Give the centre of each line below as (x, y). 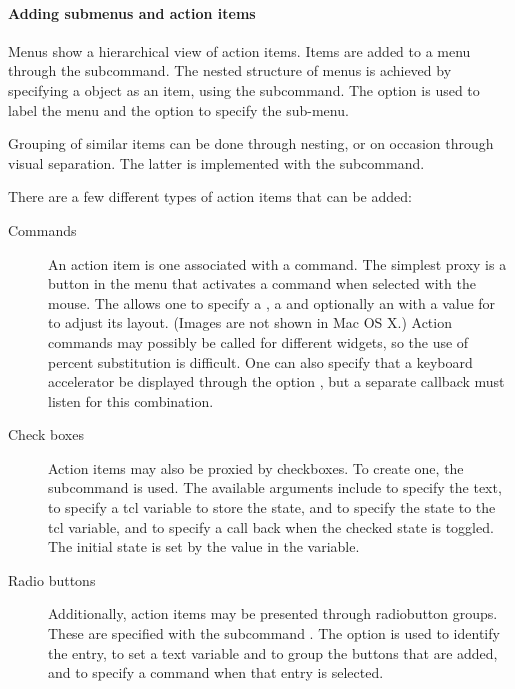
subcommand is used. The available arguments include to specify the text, (275, 487)
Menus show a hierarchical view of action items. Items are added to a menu (239, 50)
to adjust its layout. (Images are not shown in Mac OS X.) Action (250, 322)
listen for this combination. (131, 400)
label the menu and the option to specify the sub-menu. (178, 109)
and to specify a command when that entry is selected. (216, 672)
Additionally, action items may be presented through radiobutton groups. (273, 613)
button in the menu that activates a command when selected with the (262, 283)
